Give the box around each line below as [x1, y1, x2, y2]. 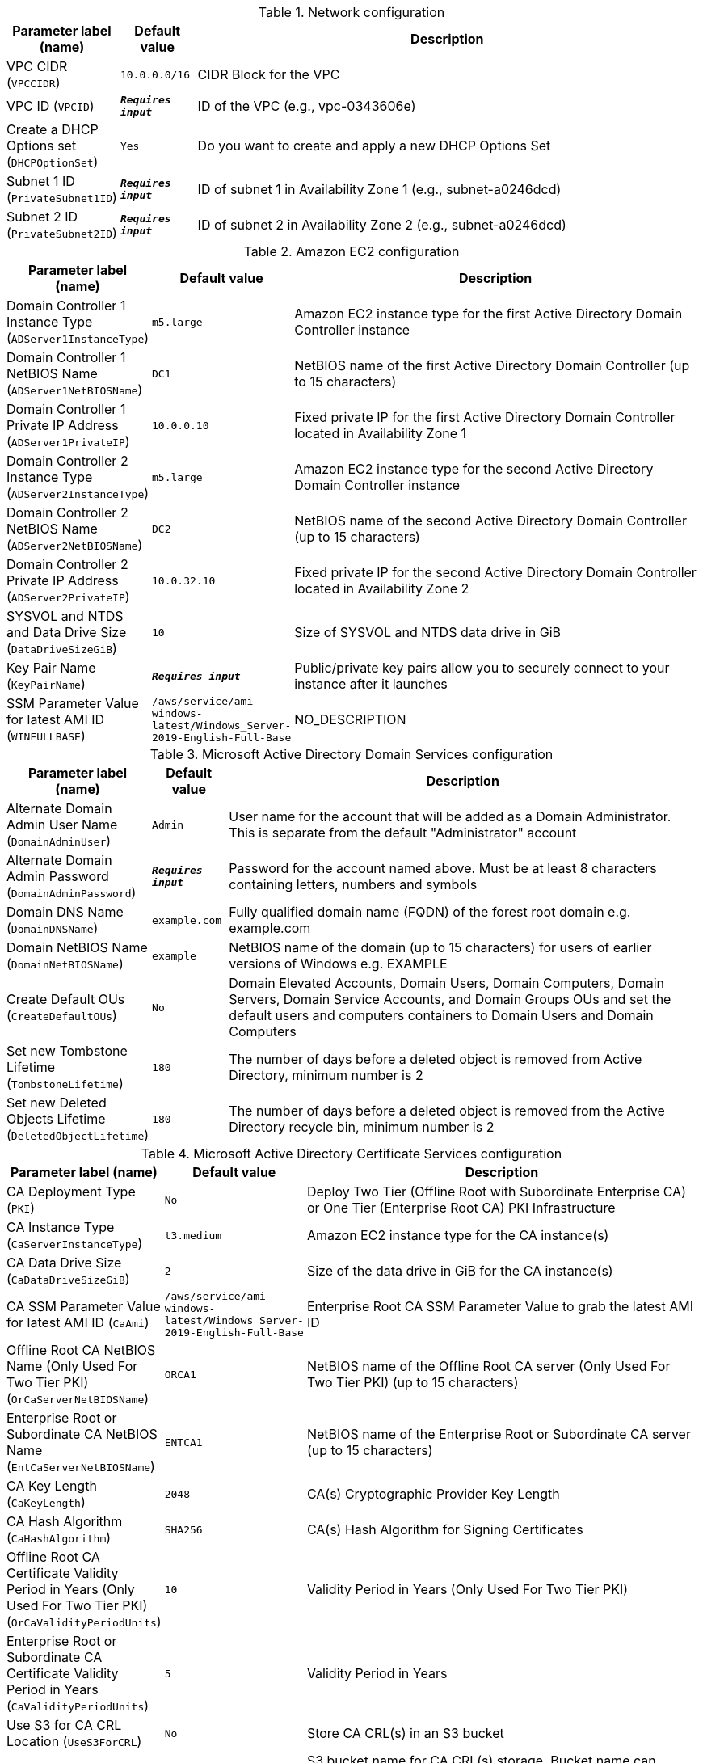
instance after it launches [294, 676, 448, 692]
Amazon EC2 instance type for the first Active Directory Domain [294, 306, 683, 322]
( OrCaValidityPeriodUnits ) [6, 1613, 162, 1630]
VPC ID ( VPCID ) [6, 98, 95, 114]
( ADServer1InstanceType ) [6, 330, 149, 346]
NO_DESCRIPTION [294, 711, 406, 728]
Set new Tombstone [6, 1043, 128, 1059]
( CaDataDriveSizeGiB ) [6, 1271, 130, 1287]
